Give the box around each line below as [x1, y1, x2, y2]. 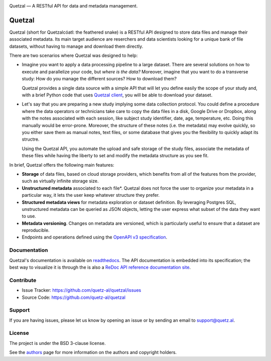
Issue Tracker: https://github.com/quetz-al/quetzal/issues [22, 287, 142, 293]
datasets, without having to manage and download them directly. [9, 43, 143, 49]
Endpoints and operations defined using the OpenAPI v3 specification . [22, 234, 168, 240]
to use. [22, 213, 36, 219]
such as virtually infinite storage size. [22, 178, 99, 184]
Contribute [9, 277, 37, 284]
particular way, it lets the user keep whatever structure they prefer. [22, 192, 160, 198]
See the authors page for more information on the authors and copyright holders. [9, 349, 177, 355]
